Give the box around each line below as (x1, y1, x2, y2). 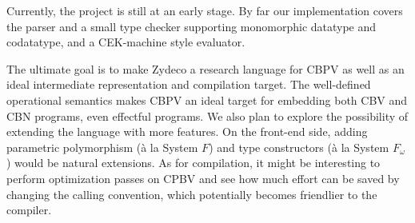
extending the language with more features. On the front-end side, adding (6, 123, 368, 140)
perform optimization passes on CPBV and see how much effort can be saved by (6, 169, 400, 186)
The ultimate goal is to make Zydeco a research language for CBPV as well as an (6, 60, 405, 77)
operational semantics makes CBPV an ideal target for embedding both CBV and (6, 91, 408, 108)
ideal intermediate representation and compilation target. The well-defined (6, 76, 371, 93)
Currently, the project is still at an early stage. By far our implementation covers (6, 2, 403, 18)
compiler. (6, 201, 52, 218)
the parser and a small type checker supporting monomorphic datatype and (6, 18, 377, 34)
